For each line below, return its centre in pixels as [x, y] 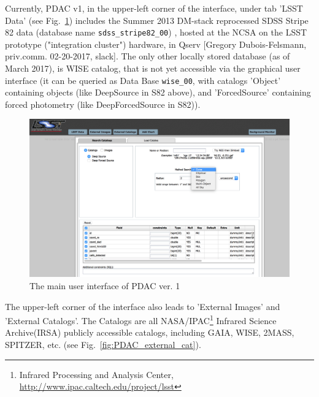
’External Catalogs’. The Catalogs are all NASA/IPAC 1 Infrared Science [141, 319]
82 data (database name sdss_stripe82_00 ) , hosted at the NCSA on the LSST [156, 32]
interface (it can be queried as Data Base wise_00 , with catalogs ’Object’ [143, 80]
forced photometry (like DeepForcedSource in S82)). [103, 104]
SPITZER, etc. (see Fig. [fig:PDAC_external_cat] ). [103, 345]
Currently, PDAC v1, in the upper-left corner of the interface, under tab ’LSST [154, 8]
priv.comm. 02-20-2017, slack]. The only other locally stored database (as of [148, 56]
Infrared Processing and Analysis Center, [96, 374]
